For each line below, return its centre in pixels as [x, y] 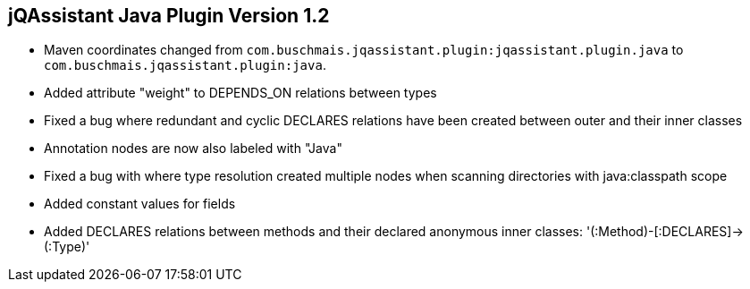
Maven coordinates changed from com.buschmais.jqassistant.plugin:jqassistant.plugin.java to [364, 50]
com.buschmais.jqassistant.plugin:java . [185, 65]
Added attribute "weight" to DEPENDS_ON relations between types [240, 93]
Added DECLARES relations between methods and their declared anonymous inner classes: [313, 232]
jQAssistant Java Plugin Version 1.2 [169, 16]
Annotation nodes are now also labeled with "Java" [193, 149]
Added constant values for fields [140, 204]
